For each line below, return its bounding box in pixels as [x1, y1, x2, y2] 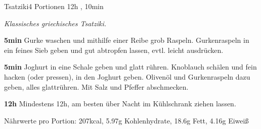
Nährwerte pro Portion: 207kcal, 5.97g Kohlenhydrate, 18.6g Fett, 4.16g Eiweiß [4, 115, 249, 125]
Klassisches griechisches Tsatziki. [4, 18, 107, 28]
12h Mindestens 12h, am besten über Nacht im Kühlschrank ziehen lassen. [4, 98, 236, 109]
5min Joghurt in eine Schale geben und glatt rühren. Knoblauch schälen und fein [4, 61, 257, 72]
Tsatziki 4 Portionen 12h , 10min [4, 1, 104, 11]
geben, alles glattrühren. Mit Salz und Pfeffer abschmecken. [4, 81, 189, 92]
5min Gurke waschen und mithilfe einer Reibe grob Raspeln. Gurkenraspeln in [4, 35, 249, 45]
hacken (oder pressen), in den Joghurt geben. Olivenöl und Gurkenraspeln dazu [4, 71, 250, 82]
